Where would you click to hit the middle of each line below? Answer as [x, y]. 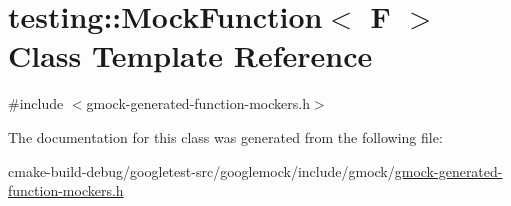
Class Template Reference [190, 55]
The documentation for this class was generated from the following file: [225, 136]
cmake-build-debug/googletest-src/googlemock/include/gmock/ [201, 170]
